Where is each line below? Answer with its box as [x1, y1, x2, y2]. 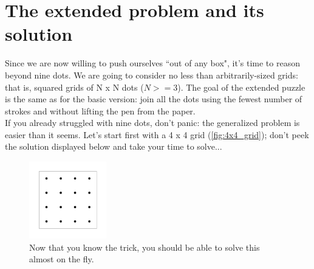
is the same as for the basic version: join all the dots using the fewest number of [5, 93, 302, 105]
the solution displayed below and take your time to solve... [5, 140, 222, 153]
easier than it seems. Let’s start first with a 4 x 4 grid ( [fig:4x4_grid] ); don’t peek [5, 128, 309, 141]
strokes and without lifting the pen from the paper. [5, 104, 196, 117]
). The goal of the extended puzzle [177, 80, 305, 93]
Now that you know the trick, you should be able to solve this [29, 240, 260, 253]
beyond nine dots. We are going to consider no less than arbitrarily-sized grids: [5, 68, 298, 81]
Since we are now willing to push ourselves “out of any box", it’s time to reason [5, 57, 300, 69]
